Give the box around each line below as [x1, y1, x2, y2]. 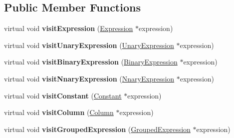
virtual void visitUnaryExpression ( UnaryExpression [4, 39, 174, 50]
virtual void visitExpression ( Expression [4, 23, 133, 33]
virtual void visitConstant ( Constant [4, 90, 122, 100]
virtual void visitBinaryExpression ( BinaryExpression [4, 56, 178, 67]
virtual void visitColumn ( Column [4, 107, 114, 117]
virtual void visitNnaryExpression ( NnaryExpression [4, 73, 175, 83]
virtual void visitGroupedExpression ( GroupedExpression [4, 123, 191, 134]
